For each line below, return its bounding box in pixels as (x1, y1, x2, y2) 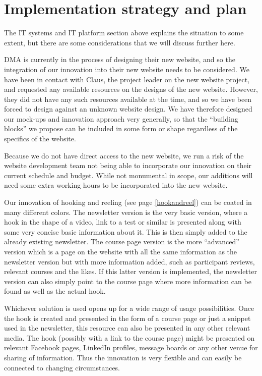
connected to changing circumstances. (4, 362, 120, 372)
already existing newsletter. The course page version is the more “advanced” (4, 236, 239, 247)
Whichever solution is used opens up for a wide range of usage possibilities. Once (4, 302, 254, 313)
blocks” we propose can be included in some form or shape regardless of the (4, 123, 238, 134)
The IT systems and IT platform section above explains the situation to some (4, 27, 244, 38)
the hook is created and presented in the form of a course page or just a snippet (4, 312, 251, 323)
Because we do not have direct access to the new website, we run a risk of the (4, 150, 244, 160)
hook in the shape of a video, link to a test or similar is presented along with (4, 217, 241, 227)
